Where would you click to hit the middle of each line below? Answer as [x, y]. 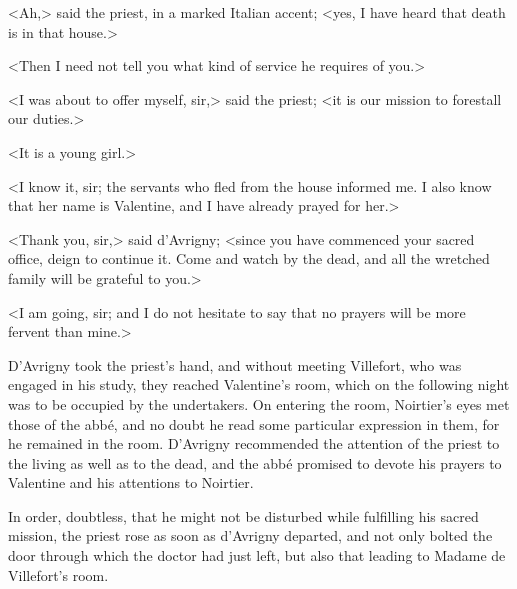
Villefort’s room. [58, 574]
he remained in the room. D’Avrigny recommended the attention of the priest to [254, 443]
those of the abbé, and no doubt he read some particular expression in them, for [254, 423]
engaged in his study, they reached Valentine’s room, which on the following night [259, 384]
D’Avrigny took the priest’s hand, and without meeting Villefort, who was [235, 364]
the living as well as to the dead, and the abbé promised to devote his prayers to [255, 462]
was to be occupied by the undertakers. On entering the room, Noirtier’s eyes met [259, 403]
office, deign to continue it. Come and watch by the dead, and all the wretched [249, 258]
